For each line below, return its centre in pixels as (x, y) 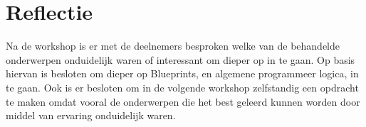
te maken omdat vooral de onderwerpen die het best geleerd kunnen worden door (183, 101)
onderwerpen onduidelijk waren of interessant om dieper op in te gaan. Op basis (181, 59)
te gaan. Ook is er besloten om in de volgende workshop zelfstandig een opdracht (182, 87)
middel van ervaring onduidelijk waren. (91, 115)
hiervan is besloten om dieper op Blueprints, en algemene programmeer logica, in (182, 73)
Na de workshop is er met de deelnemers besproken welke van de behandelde (173, 46)
